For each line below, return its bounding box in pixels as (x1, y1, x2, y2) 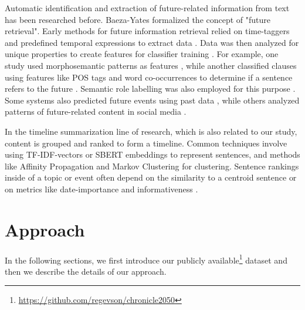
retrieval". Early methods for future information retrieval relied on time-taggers (5, 25, 290, 37)
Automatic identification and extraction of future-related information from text (5, 2, 290, 14)
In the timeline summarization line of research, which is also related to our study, (5, 125, 297, 137)
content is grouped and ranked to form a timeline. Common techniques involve (5, 136, 287, 149)
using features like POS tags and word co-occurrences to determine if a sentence (5, 71, 293, 83)
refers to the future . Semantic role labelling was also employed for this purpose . (5, 82, 296, 95)
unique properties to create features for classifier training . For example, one (5, 48, 279, 60)
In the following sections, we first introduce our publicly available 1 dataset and (5, 252, 287, 266)
